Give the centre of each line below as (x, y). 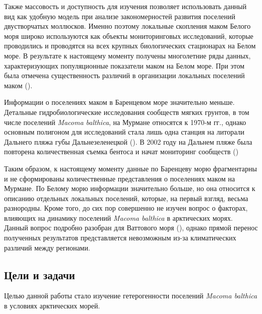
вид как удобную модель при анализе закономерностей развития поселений (120, 16)
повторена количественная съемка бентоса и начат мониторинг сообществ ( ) (121, 151)
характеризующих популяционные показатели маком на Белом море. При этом (124, 65)
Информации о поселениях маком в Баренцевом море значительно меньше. (119, 102)
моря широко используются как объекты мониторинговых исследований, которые (129, 36)
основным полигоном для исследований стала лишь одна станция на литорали (124, 132)
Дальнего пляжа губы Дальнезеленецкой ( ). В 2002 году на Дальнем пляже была (128, 141)
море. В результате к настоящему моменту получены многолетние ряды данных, (127, 55)
